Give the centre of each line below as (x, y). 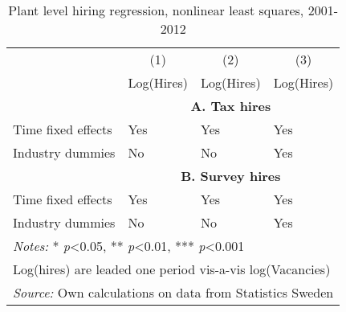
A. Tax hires (231, 106)
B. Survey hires (231, 176)
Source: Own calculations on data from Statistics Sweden (173, 292)
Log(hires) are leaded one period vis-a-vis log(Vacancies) (172, 269)
